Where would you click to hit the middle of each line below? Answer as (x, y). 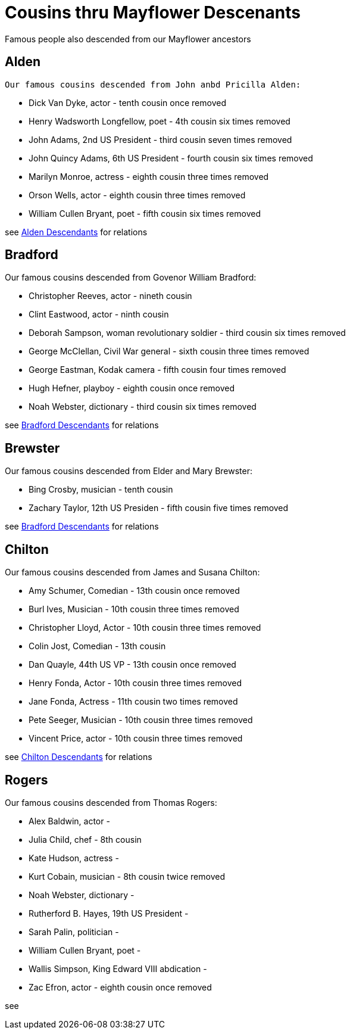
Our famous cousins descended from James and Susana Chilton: (132, 572)
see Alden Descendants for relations (76, 232)
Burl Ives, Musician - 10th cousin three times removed (134, 609)
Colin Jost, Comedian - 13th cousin (97, 646)
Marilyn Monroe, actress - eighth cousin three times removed (149, 176)
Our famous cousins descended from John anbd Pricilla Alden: (153, 84)
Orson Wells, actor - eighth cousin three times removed (137, 195)
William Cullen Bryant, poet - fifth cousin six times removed (145, 213)
